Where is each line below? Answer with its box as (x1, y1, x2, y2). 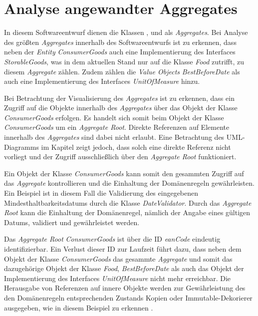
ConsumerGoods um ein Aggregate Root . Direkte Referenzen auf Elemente (4, 122, 230, 132)
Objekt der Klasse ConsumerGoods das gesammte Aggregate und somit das (4, 253, 233, 264)
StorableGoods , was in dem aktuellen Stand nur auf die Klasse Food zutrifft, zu (4, 56, 245, 66)
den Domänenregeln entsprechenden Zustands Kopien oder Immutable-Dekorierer (4, 292, 253, 303)
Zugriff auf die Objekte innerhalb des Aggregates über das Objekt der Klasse (4, 102, 238, 113)
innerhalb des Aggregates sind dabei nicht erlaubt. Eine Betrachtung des (4, 132, 225, 142)
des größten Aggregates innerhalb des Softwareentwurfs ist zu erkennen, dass (4, 36, 237, 47)
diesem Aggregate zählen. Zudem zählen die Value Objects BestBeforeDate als (4, 66, 240, 76)
